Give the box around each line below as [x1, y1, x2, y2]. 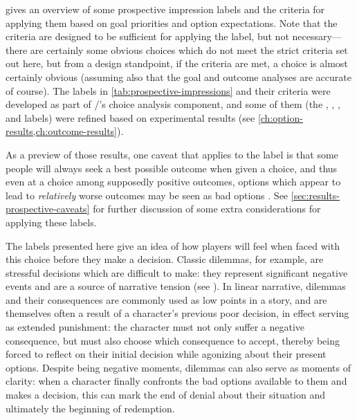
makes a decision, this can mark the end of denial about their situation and [6, 387, 326, 402]
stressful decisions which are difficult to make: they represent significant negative [6, 265, 348, 280]
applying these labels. [6, 214, 97, 229]
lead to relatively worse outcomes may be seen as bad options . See [6, 188, 289, 202]
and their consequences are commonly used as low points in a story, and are [6, 292, 327, 307]
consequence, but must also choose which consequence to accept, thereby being [6, 333, 340, 347]
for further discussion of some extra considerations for [93, 201, 321, 216]
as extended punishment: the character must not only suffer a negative [6, 320, 305, 334]
